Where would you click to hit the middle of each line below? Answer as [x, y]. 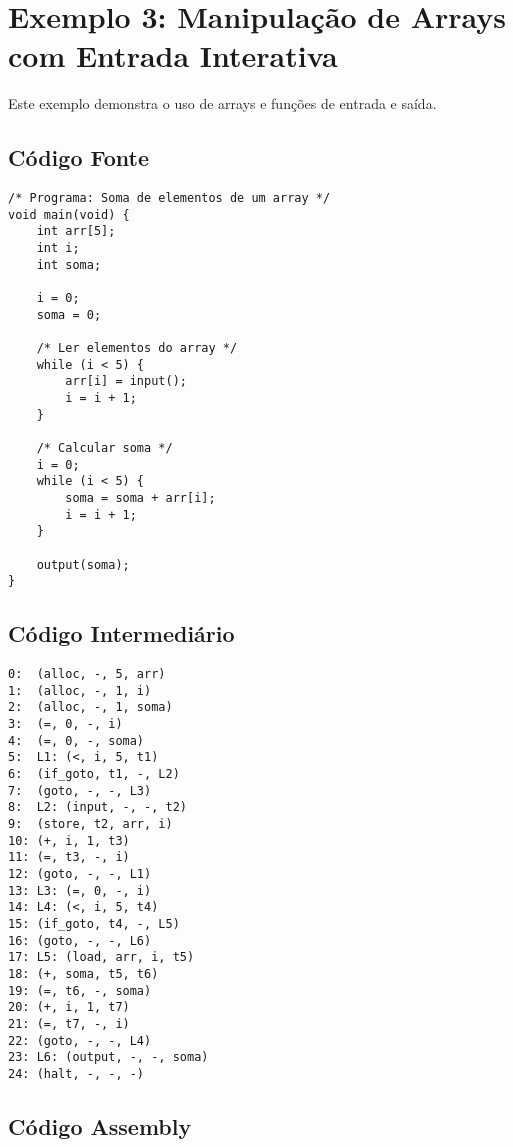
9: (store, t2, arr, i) [90, 823]
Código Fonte [78, 157]
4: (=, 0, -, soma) [76, 740]
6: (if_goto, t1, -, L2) [94, 774]
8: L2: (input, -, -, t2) [97, 807]
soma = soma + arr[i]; [140, 497]
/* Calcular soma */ [104, 447]
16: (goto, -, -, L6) [80, 940]
